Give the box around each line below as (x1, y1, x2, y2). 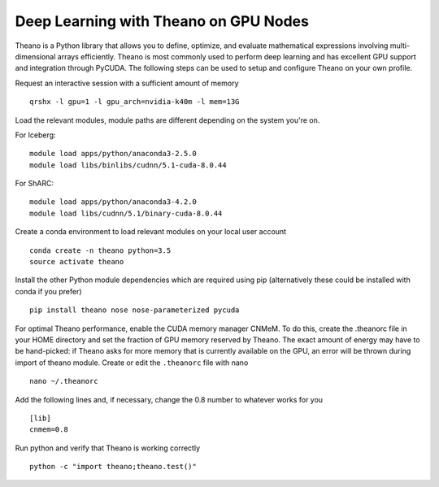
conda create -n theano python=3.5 (29, 246, 172, 255)
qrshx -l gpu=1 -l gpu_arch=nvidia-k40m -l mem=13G (29, 98, 240, 107)
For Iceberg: (15, 130, 56, 140)
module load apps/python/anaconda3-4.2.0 (29, 198, 197, 207)
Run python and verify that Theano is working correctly (15, 443, 201, 453)
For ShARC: (15, 179, 54, 189)
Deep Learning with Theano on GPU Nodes (15, 12, 309, 30)
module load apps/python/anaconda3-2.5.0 (29, 149, 197, 159)
